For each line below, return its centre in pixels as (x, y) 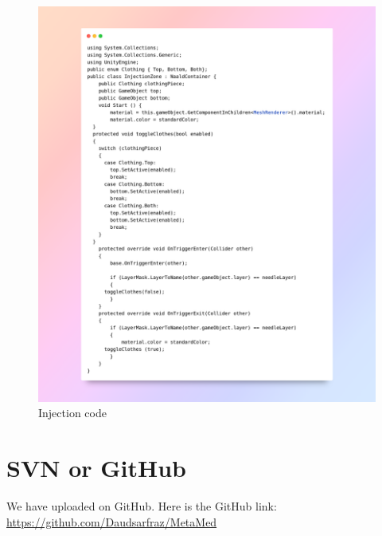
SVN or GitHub (96, 467)
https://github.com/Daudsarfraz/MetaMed (112, 521)
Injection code (72, 413)
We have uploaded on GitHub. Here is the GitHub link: (142, 505)
